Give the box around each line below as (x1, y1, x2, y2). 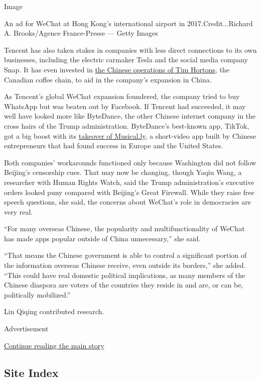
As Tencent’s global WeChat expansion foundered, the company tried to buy (4, 91, 240, 102)
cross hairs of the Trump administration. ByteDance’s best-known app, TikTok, (4, 120, 249, 131)
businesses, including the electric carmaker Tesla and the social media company (4, 54, 248, 65)
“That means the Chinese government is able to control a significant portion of (4, 250, 247, 260)
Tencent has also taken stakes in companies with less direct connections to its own (4, 44, 257, 55)
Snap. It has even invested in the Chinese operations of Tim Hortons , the (4, 64, 229, 74)
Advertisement (4, 323, 49, 334)
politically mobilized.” (4, 289, 71, 300)
